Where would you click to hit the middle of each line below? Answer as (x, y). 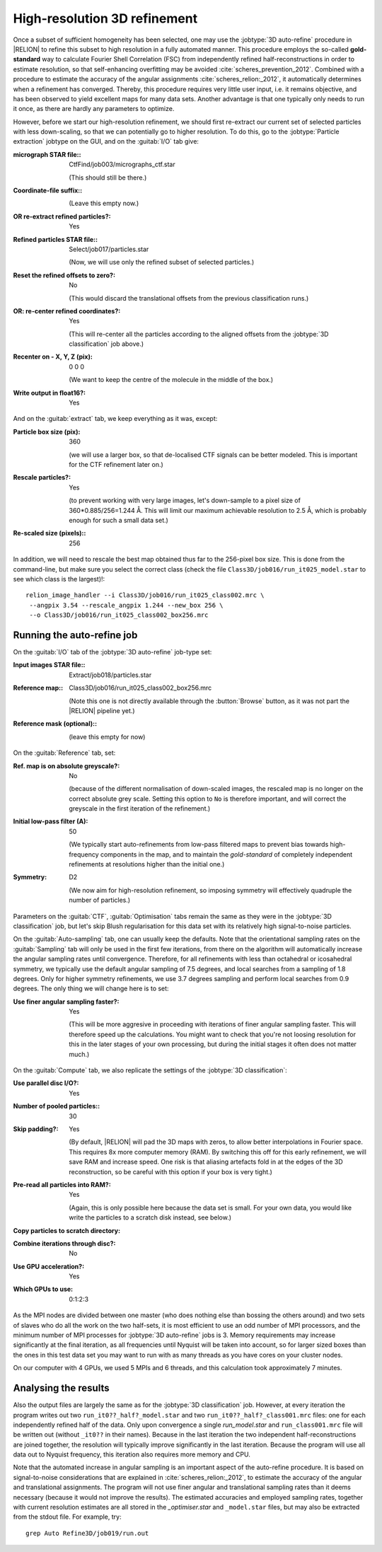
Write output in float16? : (50, 393)
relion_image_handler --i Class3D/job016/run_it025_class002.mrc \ (145, 595)
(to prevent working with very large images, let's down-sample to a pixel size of (185, 500)
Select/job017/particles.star (109, 249)
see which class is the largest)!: (59, 579)
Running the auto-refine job (75, 635)
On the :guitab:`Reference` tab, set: (64, 753)
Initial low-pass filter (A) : (51, 821)
